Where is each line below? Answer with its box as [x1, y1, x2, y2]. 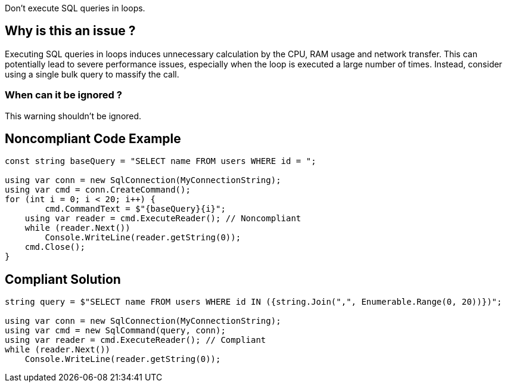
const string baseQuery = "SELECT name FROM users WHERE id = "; [5, 156, 316, 166]
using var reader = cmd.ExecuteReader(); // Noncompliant [24, 213, 301, 224]
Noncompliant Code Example [5, 131, 181, 147]
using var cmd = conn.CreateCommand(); [5, 185, 191, 195]
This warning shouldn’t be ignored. [5, 110, 142, 121]
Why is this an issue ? [5, 23, 136, 39]
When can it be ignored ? [5, 89, 122, 101]
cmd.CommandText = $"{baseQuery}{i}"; [45, 204, 226, 214]
